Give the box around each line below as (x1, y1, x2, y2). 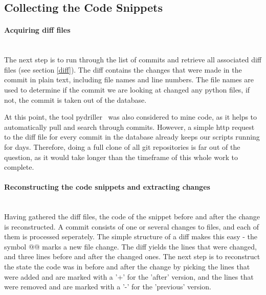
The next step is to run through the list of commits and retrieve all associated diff (4, 54, 262, 65)
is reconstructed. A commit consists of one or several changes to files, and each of (4, 221, 259, 232)
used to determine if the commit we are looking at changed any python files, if (4, 84, 250, 95)
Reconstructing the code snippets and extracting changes (4, 181, 210, 192)
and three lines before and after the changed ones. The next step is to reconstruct (4, 251, 260, 262)
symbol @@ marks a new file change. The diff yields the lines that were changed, (4, 241, 257, 252)
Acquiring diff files (4, 25, 71, 35)
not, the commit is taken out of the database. (4, 94, 147, 105)
